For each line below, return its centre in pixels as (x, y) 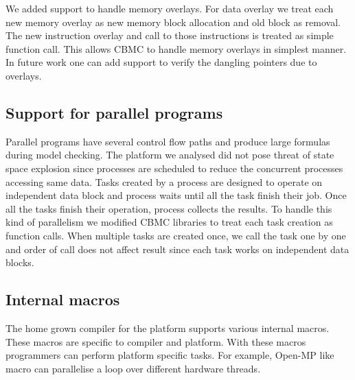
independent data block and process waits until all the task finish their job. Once (176, 195)
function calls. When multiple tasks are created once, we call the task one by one (176, 235)
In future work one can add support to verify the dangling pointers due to (161, 62)
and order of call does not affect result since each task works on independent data (177, 249)
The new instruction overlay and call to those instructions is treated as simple (170, 35)
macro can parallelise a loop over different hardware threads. (133, 368)
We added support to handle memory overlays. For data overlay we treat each (170, 8)
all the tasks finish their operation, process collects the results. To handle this (169, 208)
